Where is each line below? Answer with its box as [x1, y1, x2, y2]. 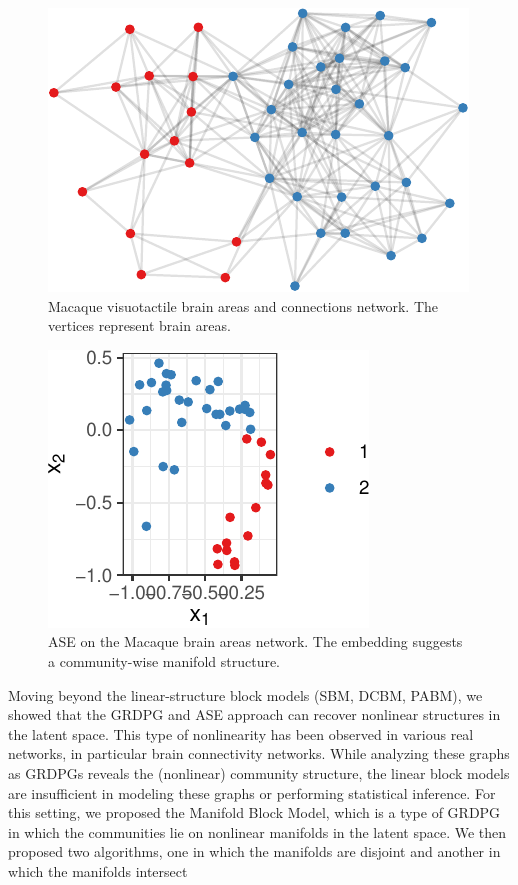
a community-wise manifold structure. [48, 650, 281, 671]
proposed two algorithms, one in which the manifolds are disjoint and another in [8, 841, 501, 862]
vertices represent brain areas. [48, 315, 231, 336]
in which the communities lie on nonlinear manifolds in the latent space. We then [8, 821, 507, 842]
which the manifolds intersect [8, 860, 188, 881]
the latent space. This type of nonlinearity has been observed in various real [8, 723, 474, 744]
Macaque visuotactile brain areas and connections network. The [48, 295, 439, 316]
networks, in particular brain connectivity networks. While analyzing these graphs [8, 743, 510, 764]
